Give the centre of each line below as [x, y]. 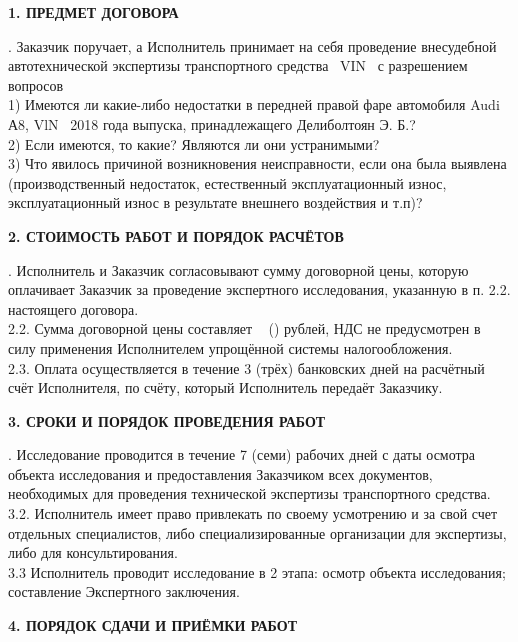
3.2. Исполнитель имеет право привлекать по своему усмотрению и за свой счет [253, 513]
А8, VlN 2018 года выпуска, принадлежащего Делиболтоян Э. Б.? [212, 123]
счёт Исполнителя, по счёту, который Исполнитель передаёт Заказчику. [225, 387]
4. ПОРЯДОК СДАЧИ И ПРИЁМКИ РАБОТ [153, 625]
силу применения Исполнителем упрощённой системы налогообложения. [230, 347]
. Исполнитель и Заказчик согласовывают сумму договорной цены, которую [238, 269]
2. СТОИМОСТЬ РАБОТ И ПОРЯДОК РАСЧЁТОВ [176, 235]
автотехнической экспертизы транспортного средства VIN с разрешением [238, 65]
